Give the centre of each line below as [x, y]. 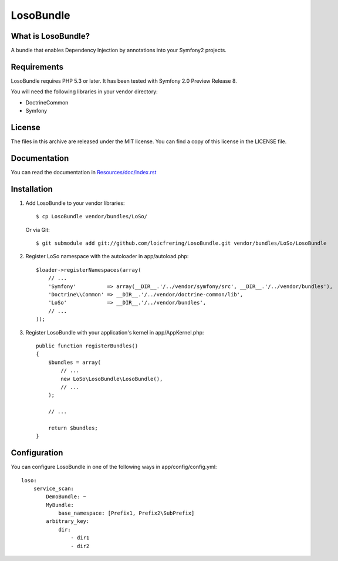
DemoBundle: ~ [66, 497]
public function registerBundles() [87, 346]
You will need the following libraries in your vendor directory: [84, 92]
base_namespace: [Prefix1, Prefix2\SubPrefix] [126, 513]
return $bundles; [73, 428]
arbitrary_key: [68, 521]
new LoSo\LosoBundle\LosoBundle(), [112, 379]
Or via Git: [38, 229]
